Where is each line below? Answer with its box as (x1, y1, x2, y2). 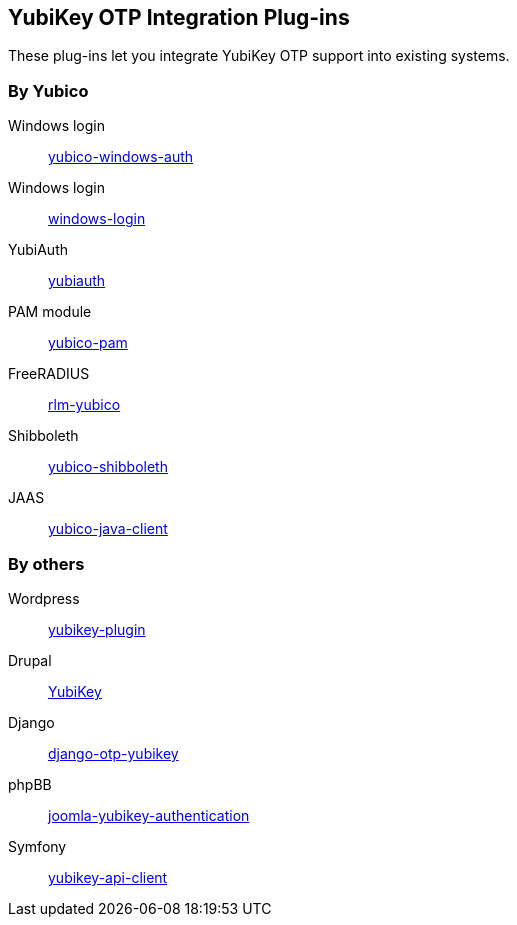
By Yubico (8, 80, 89, 101)
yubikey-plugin (48, 620, 146, 638)
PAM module (8, 303, 92, 321)
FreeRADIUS (8, 365, 90, 383)
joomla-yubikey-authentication (48, 806, 250, 824)
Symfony (8, 837, 67, 855)
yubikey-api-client (48, 868, 168, 886)
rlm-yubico (48, 396, 121, 414)
